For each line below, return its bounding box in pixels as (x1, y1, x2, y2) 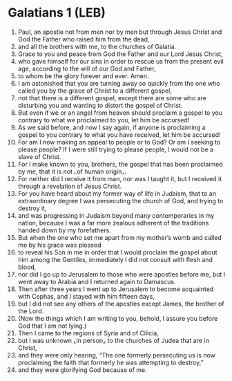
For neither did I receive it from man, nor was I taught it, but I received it (17, 174, 222, 183)
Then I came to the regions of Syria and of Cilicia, (17, 328, 159, 337)
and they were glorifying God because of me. (17, 365, 147, 374)
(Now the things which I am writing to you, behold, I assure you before (17, 314, 218, 322)
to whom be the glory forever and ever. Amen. (17, 71, 149, 80)
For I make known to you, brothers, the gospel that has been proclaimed (17, 160, 223, 168)
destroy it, (17, 204, 47, 212)
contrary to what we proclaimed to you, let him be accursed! (17, 115, 190, 124)
